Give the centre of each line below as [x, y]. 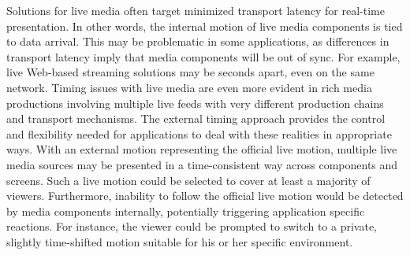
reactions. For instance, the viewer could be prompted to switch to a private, [192, 226]
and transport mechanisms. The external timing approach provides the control [196, 118]
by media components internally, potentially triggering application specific [186, 211]
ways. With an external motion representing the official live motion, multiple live [202, 149]
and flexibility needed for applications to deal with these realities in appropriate [199, 133]
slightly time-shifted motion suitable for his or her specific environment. [180, 241]
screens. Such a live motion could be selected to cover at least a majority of [188, 180]
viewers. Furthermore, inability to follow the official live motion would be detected [205, 196]
